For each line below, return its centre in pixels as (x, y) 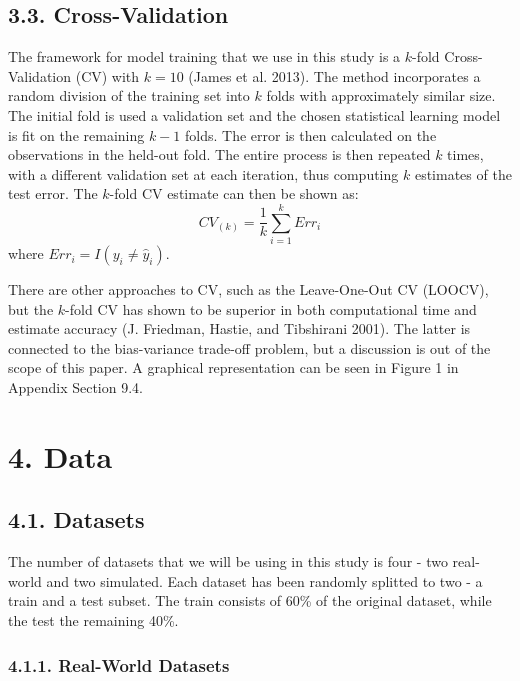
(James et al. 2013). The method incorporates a (334, 75)
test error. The (53, 193)
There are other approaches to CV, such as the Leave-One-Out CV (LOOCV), (248, 289)
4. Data (60, 455)
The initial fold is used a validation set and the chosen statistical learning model (254, 114)
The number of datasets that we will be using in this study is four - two (228, 561)
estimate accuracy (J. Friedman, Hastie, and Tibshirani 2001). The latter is (239, 328)
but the (31, 308)
